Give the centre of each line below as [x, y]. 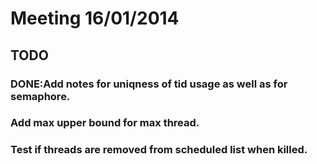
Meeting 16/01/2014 [95, 18]
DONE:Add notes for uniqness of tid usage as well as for [149, 84]
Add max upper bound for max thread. [105, 123]
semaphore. [40, 96]
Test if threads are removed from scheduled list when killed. [159, 150]
